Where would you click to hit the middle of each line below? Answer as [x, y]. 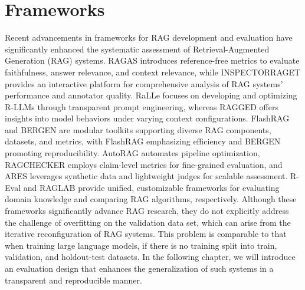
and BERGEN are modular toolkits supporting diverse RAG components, [138, 129]
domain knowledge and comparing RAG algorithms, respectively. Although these [151, 199]
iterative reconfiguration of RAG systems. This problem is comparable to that [146, 234]
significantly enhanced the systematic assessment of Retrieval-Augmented [137, 49]
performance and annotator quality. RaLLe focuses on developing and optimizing [151, 95]
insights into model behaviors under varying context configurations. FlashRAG [147, 118]
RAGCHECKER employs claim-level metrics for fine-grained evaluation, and [144, 164]
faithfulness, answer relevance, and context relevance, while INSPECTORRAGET [153, 72]
